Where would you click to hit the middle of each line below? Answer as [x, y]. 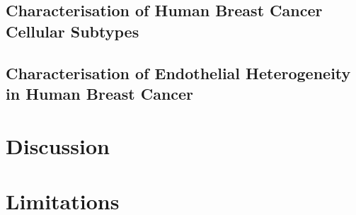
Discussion [58, 145]
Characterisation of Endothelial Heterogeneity [178, 72]
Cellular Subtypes [73, 31]
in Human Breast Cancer [100, 93]
